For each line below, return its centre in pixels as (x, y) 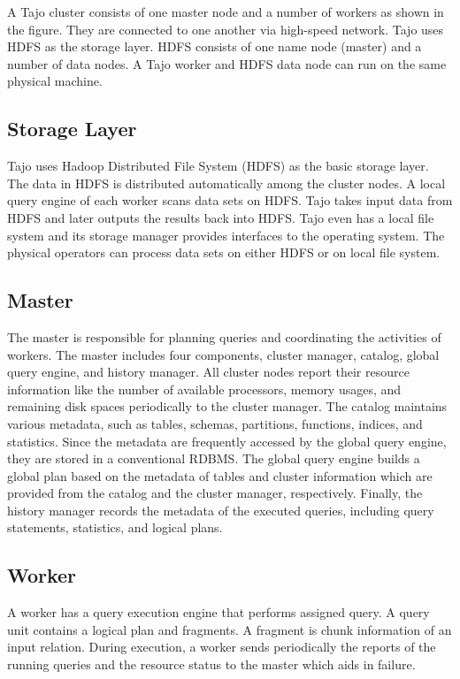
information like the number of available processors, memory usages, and (204, 389)
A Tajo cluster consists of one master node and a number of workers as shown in (226, 11)
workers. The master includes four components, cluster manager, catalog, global (223, 354)
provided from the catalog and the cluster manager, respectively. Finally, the (215, 493)
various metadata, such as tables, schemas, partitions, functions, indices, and (215, 423)
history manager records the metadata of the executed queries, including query (221, 510)
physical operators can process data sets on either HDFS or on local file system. (224, 252)
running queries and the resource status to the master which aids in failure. (211, 664)
